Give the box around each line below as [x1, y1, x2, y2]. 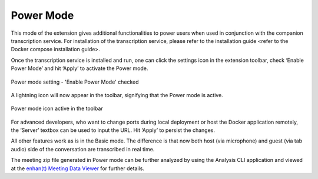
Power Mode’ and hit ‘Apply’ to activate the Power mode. [11, 65, 148, 72]
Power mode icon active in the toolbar [11, 105, 103, 112]
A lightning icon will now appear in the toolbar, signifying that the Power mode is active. [11, 91, 223, 98]
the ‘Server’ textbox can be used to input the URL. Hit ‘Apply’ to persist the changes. [11, 127, 215, 134]
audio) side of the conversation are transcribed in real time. [11, 145, 155, 153]
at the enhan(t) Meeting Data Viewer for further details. [11, 165, 144, 172]
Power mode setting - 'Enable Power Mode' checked [11, 78, 139, 85]
